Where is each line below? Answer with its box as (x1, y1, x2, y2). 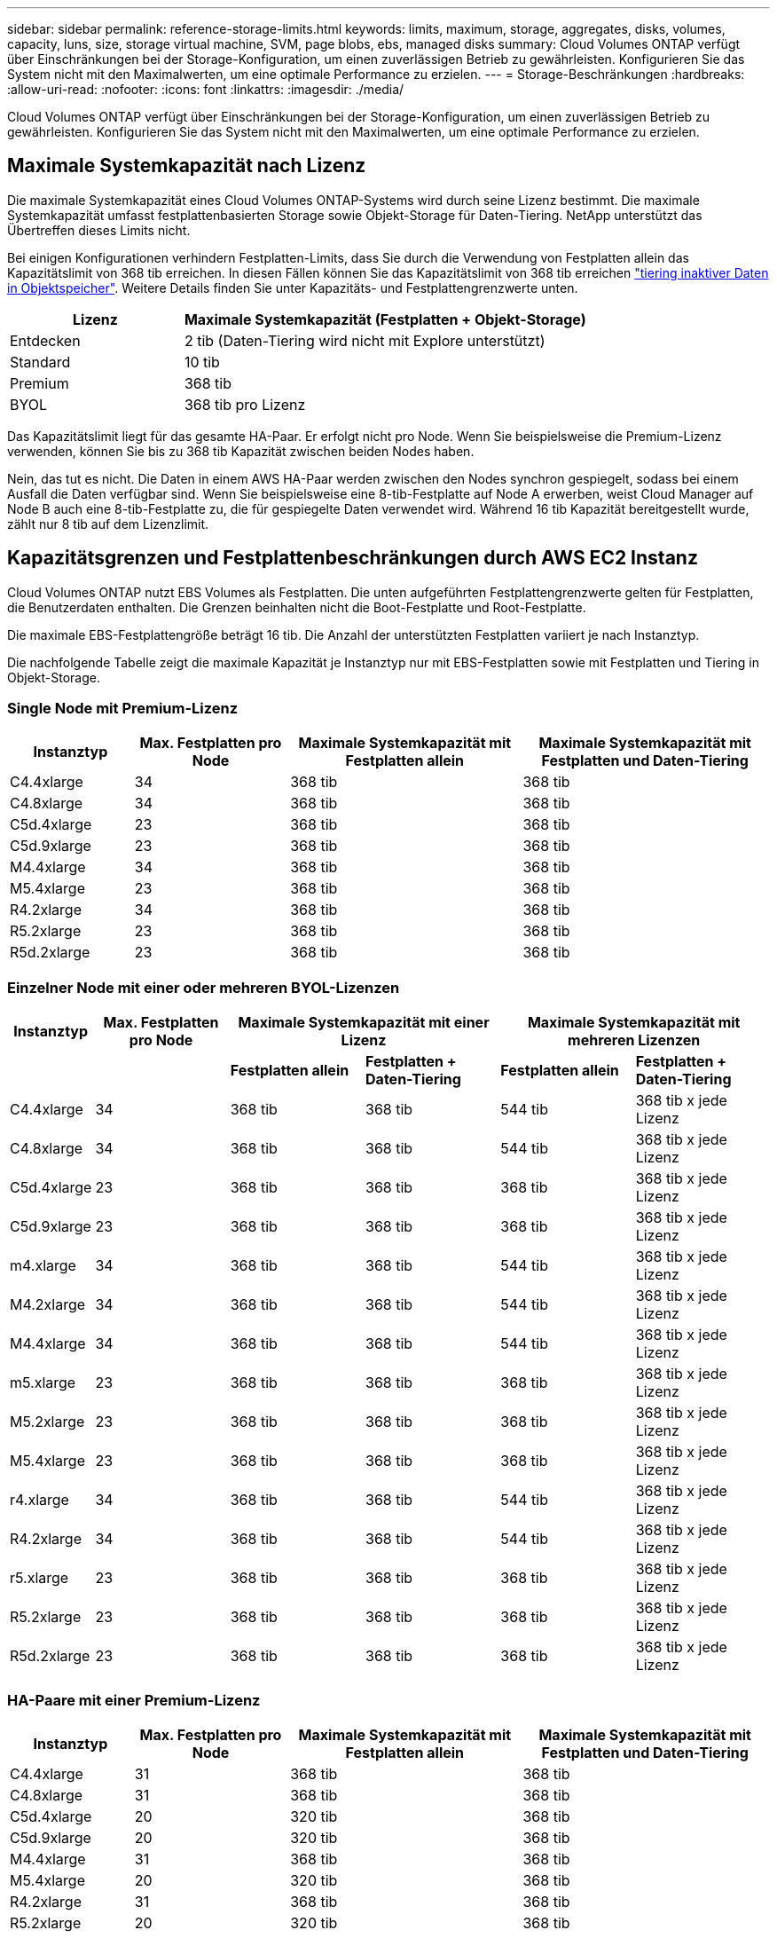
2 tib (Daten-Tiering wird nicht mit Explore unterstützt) (184, 331, 545, 350)
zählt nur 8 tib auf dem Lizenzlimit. (7, 516, 209, 532)
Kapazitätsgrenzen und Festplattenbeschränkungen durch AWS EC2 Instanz (7, 547, 698, 570)
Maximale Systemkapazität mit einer (238, 1013, 490, 1032)
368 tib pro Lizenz (184, 395, 306, 414)
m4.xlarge (10, 1257, 76, 1275)
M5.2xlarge (10, 1413, 85, 1431)
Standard (10, 352, 71, 371)
